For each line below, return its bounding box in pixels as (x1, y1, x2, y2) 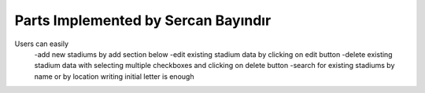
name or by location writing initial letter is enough (34, 71, 194, 81)
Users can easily (14, 39, 69, 48)
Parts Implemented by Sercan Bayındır (14, 12, 272, 29)
